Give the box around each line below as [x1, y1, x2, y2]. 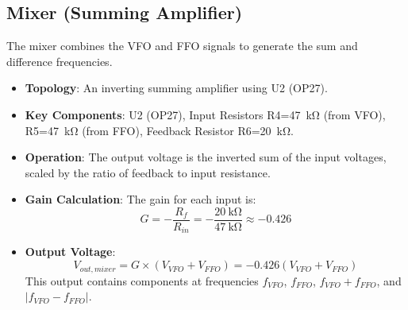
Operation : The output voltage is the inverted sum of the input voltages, [25, 149, 387, 165]
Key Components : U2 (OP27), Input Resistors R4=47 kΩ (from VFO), [25, 106, 386, 122]
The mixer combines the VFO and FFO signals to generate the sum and [6, 37, 358, 54]
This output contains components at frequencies [25, 272, 259, 289]
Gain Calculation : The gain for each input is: [25, 191, 256, 207]
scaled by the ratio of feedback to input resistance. [25, 164, 271, 180]
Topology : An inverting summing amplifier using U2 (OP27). [25, 79, 328, 96]
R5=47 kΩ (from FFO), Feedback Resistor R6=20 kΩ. [25, 122, 294, 138]
